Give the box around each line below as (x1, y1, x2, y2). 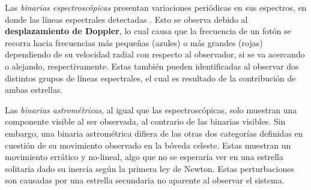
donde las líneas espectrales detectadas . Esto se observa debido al (5, 13, 248, 25)
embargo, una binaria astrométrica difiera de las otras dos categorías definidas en (5, 126, 303, 139)
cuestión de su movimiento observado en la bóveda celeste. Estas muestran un (5, 138, 291, 151)
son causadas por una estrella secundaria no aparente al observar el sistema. (5, 174, 285, 186)
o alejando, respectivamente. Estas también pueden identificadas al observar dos (5, 59, 299, 72)
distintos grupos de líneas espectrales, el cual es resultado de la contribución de (5, 71, 296, 84)
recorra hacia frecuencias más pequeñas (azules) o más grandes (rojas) (5, 36, 263, 49)
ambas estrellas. (5, 83, 63, 96)
